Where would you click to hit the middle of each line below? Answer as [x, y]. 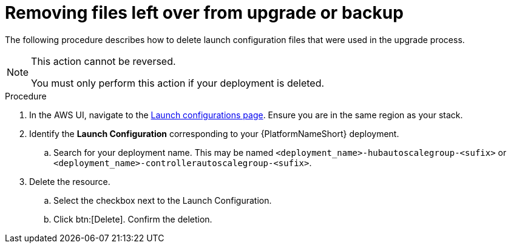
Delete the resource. [70, 181]
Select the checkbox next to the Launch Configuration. [163, 200]
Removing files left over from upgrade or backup [204, 13]
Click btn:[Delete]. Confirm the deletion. [133, 219]
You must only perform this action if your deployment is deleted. [178, 83]
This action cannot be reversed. [103, 61]
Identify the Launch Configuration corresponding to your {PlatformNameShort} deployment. [214, 133]
